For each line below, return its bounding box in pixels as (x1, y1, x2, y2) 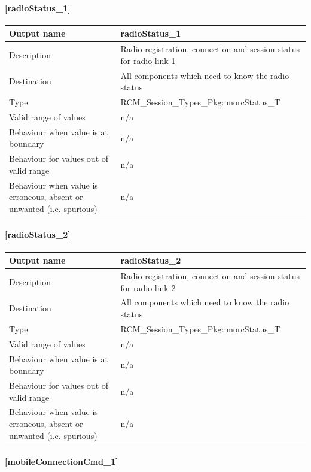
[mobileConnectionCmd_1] (5, 455, 118, 468)
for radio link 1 (120, 54, 176, 66)
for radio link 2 (120, 281, 176, 294)
